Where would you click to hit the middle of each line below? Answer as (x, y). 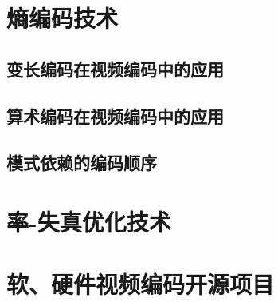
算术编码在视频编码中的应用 (115, 115)
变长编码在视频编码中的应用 (115, 68)
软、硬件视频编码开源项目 (141, 284)
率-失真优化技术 (89, 221)
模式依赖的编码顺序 (82, 163)
